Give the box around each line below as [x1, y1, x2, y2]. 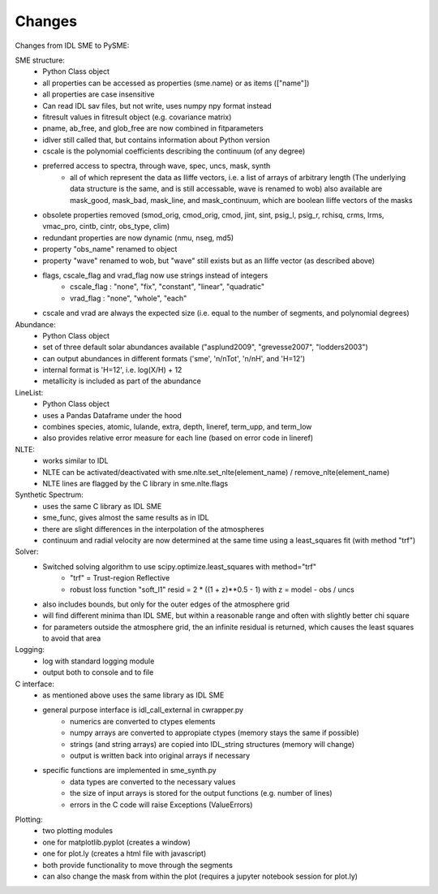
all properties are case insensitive [42, 89, 155, 99]
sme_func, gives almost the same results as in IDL [42, 512, 210, 523]
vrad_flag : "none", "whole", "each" [70, 293, 187, 303]
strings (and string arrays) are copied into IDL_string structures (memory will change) [70, 739, 355, 749]
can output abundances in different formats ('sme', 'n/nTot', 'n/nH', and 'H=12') [42, 353, 306, 363]
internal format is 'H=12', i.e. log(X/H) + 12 [42, 365, 182, 375]
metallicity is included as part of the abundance [42, 376, 202, 386]
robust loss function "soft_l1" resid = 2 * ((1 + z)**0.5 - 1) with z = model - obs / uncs [70, 585, 354, 594]
